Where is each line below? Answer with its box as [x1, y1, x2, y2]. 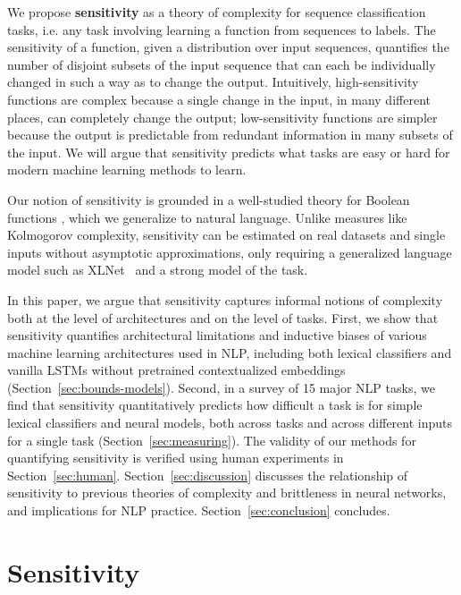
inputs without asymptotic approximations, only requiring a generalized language [7, 242, 452, 261]
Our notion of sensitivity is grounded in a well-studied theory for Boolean [7, 190, 410, 208]
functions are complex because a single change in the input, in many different [7, 89, 431, 108]
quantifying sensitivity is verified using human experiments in [7, 448, 344, 467]
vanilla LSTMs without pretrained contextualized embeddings [7, 361, 346, 379]
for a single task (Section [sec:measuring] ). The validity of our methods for [7, 430, 416, 449]
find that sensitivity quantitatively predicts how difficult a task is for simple [7, 395, 423, 414]
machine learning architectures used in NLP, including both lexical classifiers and [7, 343, 452, 361]
